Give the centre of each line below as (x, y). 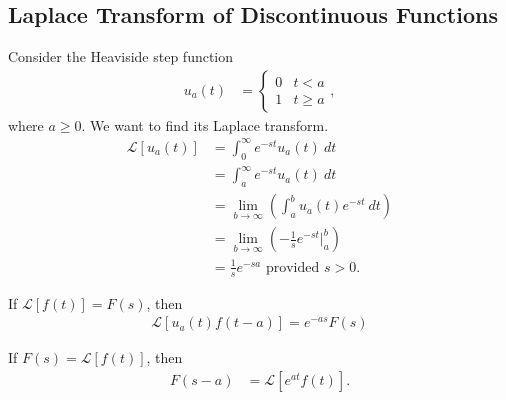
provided (292, 267)
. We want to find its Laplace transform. (205, 124)
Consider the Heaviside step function (121, 56)
